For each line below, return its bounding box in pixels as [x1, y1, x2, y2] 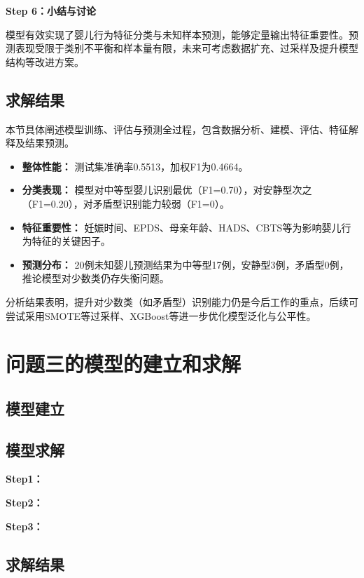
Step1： [6, 471, 43, 486]
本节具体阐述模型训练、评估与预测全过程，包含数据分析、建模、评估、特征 [6, 121, 349, 136]
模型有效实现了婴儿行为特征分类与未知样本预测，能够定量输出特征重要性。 [6, 27, 349, 41]
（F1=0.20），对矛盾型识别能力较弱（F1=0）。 [22, 196, 230, 210]
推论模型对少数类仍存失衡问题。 [22, 271, 169, 285]
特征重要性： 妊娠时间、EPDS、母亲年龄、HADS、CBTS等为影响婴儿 [22, 220, 342, 234]
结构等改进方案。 [6, 54, 84, 69]
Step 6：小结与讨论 [6, 4, 96, 18]
